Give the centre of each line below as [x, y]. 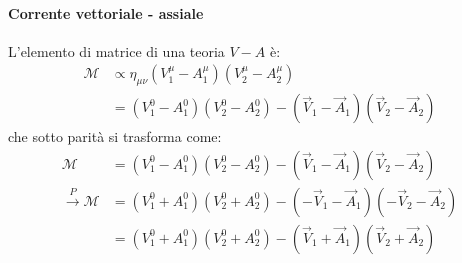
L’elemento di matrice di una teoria [116, 50]
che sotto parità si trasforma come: [115, 136]
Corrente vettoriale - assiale [106, 12]
